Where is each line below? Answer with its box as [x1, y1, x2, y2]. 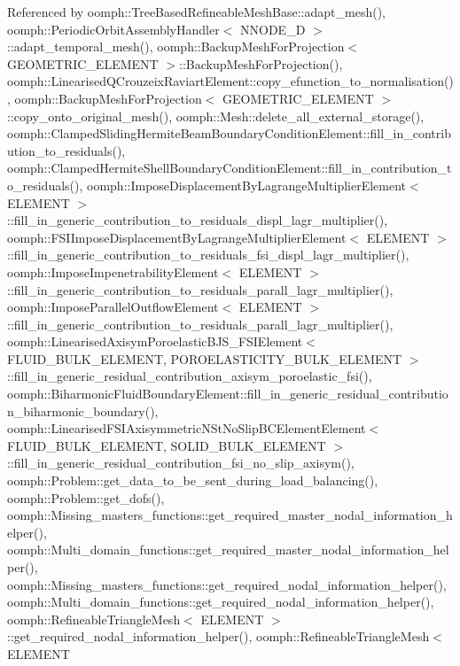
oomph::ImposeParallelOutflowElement [7, 298, 219, 316]
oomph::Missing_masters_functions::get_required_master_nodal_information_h [7, 506, 453, 524]
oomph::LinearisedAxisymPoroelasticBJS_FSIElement [7, 332, 303, 351]
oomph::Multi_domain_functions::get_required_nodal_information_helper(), [7, 592, 434, 611]
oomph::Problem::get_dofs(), [7, 488, 165, 507]
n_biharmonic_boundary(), [7, 401, 159, 420]
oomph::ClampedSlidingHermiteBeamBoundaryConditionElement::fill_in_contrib [7, 124, 451, 143]
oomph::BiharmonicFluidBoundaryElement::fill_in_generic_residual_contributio [7, 384, 448, 403]
